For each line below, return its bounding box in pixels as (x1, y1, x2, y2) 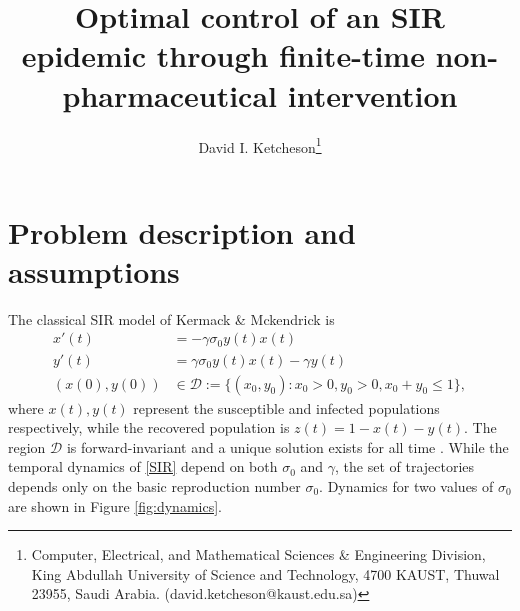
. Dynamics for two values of (319, 475, 494, 496)
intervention (287, 74, 458, 115)
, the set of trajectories (335, 456, 475, 477)
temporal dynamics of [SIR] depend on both (8, 456, 278, 477)
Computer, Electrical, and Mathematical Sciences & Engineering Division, (31, 544, 486, 565)
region (8, 436, 46, 457)
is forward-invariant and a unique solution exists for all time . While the (66, 436, 509, 457)
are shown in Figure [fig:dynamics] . (8, 495, 222, 516)
